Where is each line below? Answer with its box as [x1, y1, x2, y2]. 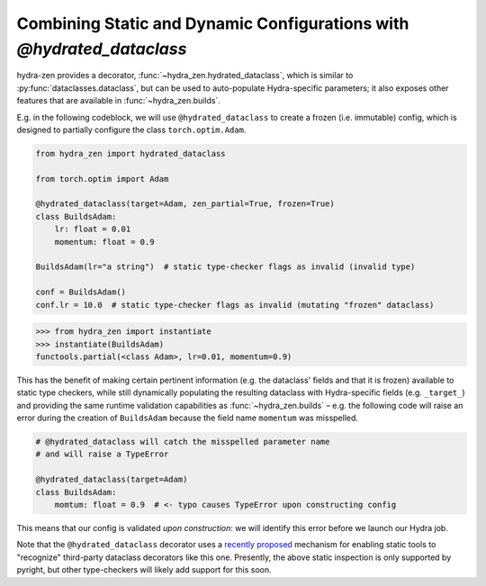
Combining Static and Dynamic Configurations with [16, 14, 409, 33]
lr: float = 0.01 [54, 224, 131, 234]
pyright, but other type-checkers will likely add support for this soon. [16, 564, 272, 575]
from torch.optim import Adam [35, 174, 169, 184]
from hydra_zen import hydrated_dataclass [35, 149, 226, 158]
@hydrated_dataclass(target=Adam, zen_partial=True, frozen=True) [35, 199, 335, 209]
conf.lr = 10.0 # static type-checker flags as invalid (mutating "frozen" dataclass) [35, 300, 435, 310]
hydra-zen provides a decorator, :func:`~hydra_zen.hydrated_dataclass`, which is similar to [16, 70, 354, 81]
